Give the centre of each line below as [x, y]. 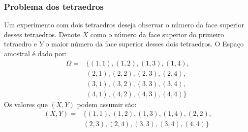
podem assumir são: [107, 104]
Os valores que [26, 104]
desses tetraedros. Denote [42, 34]
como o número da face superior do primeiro [157, 34]
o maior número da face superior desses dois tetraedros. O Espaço [145, 44]
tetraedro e [20, 44]
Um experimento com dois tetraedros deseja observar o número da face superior [124, 25]
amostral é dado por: [35, 53]
